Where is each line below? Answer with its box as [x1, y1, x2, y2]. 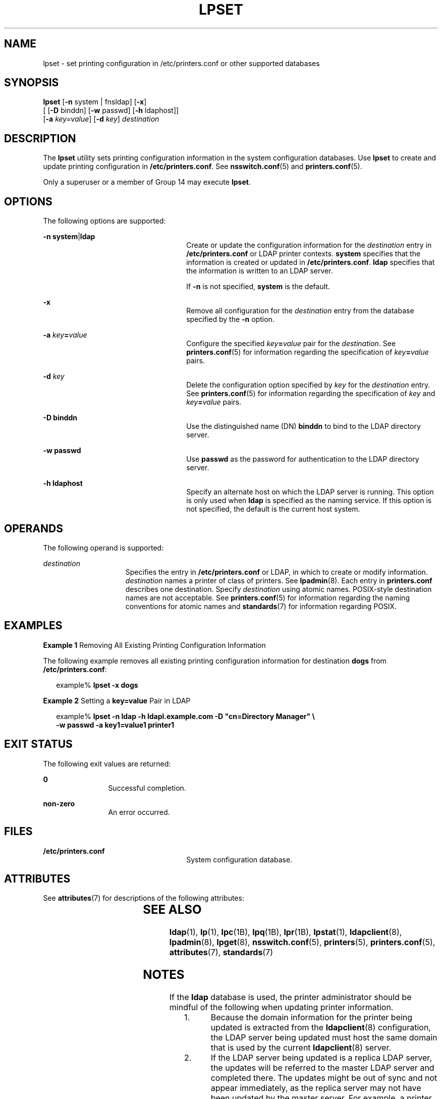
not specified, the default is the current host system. [186, 505, 360, 514]
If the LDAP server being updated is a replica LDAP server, [210, 1053, 432, 1063]
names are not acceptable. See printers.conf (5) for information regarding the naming [125, 593, 410, 602]
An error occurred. [108, 807, 170, 816]
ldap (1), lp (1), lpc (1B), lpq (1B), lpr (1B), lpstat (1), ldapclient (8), [169, 927, 402, 938]
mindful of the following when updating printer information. [169, 1002, 394, 1013]
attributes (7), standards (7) [169, 947, 273, 958]
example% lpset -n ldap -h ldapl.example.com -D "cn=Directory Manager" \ [56, 711, 315, 721]
